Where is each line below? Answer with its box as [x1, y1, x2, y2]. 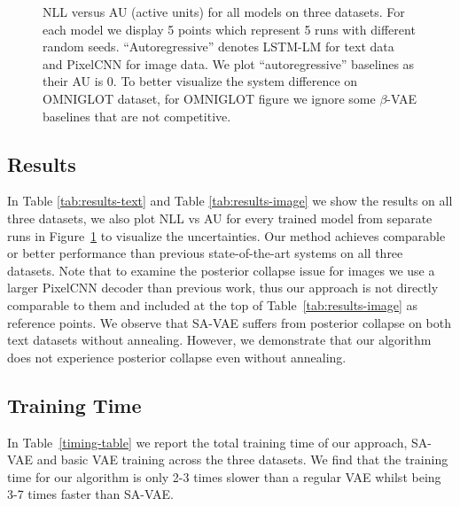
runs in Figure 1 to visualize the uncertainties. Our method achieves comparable [7, 226, 446, 245]
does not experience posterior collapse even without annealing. [7, 347, 347, 366]
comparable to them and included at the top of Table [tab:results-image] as [7, 295, 418, 314]
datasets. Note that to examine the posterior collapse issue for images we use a [7, 261, 435, 279]
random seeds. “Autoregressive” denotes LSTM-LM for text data [43, 37, 394, 56]
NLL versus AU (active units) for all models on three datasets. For [43, 3, 405, 20]
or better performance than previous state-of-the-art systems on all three [7, 244, 403, 262]
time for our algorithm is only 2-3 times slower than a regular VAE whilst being [7, 467, 441, 486]
